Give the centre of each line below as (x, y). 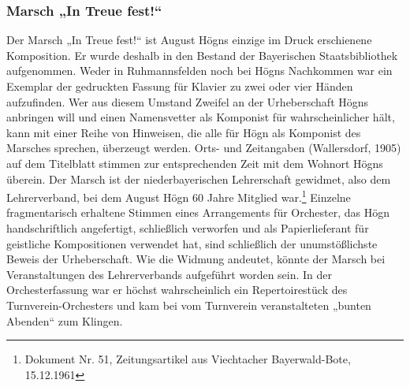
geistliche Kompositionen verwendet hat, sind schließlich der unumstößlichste (192, 243)
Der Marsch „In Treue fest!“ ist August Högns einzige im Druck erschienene (189, 40)
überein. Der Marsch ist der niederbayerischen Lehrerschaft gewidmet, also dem (199, 179)
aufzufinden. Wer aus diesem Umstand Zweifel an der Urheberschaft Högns (188, 101)
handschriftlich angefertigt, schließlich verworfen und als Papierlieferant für (188, 228)
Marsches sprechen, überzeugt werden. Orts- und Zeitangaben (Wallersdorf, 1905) (204, 148)
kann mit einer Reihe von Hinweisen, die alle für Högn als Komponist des (184, 132)
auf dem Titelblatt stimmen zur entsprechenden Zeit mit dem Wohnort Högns (195, 163)
